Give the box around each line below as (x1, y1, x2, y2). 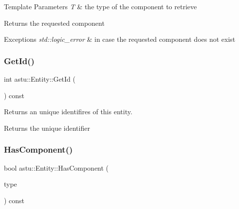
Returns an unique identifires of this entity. (4, 106, 132, 117)
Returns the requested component (4, 17, 105, 28)
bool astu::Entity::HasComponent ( (4, 162, 109, 173)
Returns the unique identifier (4, 122, 90, 133)
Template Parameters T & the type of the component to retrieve (4, 1, 197, 11)
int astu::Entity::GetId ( (4, 74, 76, 84)
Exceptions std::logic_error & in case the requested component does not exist (4, 34, 236, 44)
